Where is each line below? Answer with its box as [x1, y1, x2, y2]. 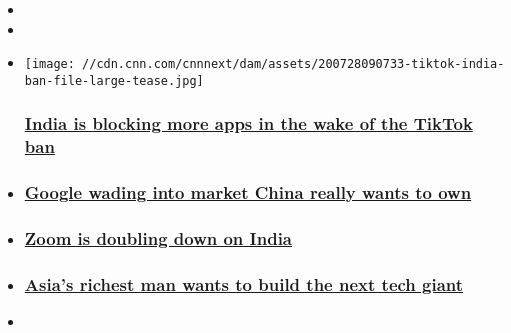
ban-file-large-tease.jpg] [24, 73, 204, 88]
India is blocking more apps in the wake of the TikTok [24, 111, 473, 136]
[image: [24, 57, 75, 72]
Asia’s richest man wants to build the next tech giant [24, 271, 464, 296]
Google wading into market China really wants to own [24, 180, 472, 205]
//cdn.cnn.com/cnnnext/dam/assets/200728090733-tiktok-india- [82, 57, 505, 72]
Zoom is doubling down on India [24, 226, 292, 251]
